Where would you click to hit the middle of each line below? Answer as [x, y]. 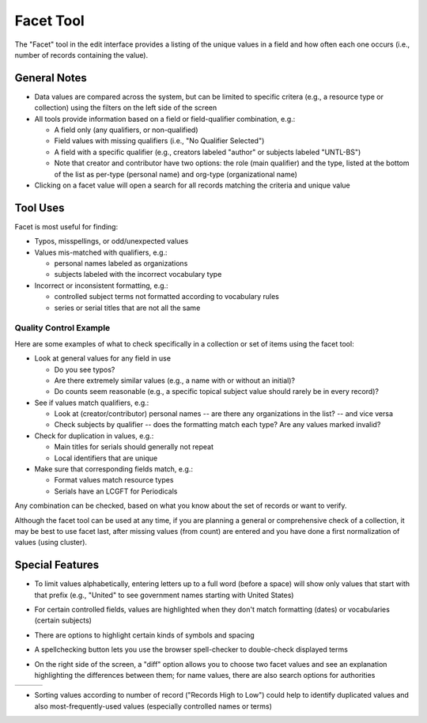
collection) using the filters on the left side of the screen [126, 108]
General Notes [51, 78]
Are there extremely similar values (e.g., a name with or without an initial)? [175, 380]
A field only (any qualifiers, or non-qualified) [126, 130]
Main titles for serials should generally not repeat [134, 447]
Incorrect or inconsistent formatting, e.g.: [102, 286]
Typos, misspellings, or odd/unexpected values [111, 241]
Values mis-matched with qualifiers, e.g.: [101, 252]
